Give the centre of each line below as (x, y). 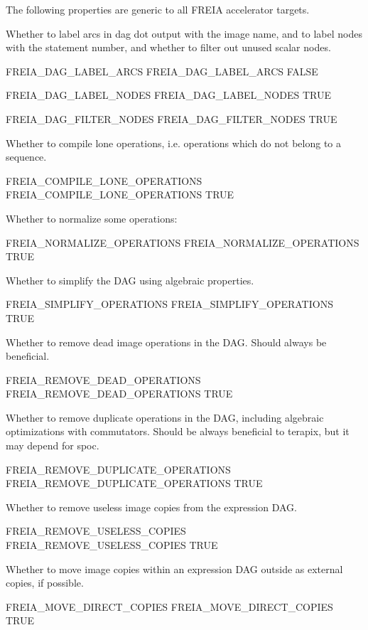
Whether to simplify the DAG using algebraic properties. (130, 280)
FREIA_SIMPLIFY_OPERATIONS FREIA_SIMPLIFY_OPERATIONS (169, 304)
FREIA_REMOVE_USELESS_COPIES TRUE (112, 545)
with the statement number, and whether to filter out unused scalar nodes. (168, 47)
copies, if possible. (45, 583)
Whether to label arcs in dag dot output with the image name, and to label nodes (184, 33)
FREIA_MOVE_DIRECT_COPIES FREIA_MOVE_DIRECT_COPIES (169, 606)
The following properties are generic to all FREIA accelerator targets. (158, 9)
